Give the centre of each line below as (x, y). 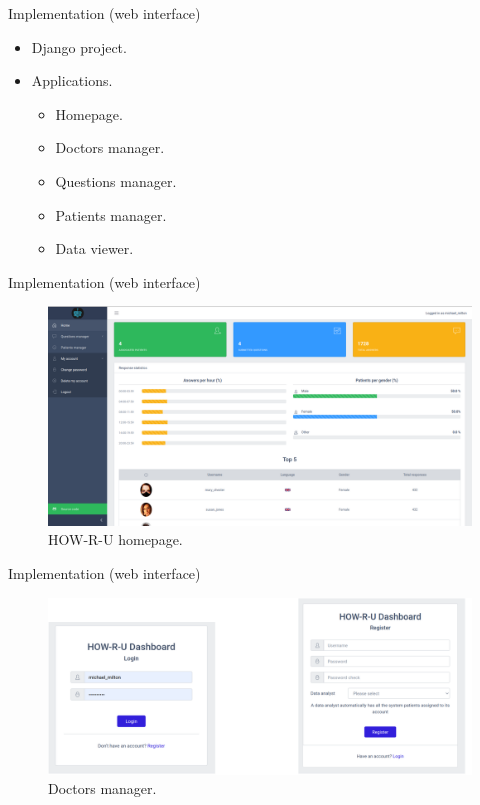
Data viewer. (94, 248)
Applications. (72, 80)
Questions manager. (116, 180)
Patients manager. (111, 214)
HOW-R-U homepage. (115, 539)
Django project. (79, 46)
